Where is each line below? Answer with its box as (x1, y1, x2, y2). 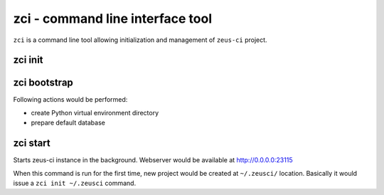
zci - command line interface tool (13, 11, 213, 26)
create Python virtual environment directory (31, 108, 159, 117)
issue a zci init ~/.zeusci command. (13, 179, 137, 187)
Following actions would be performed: (13, 95, 128, 104)
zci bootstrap (13, 77, 74, 89)
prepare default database (31, 118, 106, 127)
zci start (13, 137, 51, 149)
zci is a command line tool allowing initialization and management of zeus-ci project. (13, 36, 267, 44)
